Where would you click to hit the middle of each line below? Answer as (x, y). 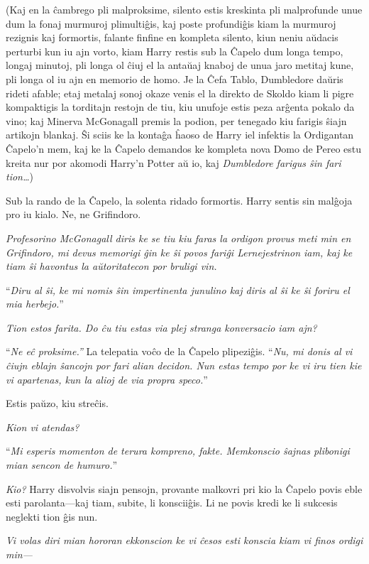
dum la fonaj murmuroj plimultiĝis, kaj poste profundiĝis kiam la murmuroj (171, 23)
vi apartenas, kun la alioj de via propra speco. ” (107, 379)
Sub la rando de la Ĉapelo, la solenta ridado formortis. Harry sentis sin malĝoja (179, 200)
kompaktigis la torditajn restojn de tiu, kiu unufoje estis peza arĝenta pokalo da (180, 107)
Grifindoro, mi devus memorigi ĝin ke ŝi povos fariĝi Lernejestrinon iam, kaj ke (179, 252)
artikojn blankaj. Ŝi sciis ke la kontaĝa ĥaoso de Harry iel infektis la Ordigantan (180, 135)
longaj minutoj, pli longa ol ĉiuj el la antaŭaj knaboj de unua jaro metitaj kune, (180, 65)
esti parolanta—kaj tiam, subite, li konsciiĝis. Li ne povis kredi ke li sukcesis (172, 503)
